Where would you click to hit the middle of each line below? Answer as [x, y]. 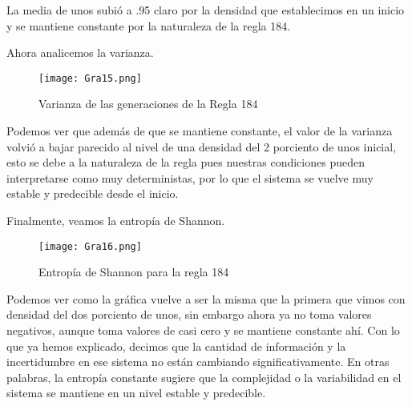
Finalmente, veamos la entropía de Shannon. [116, 220]
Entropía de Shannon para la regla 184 [134, 272]
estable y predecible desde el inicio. [93, 193]
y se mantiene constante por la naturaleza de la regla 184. [149, 25]
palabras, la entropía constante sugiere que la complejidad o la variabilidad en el [204, 377]
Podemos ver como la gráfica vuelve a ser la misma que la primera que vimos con [206, 298]
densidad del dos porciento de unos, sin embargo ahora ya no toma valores [189, 314]
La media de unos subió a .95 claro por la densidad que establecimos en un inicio [206, 10]
